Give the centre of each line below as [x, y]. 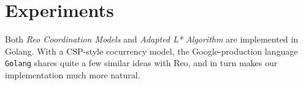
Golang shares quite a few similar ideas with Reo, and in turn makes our [141, 63]
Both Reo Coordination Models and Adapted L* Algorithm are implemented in [151, 39]
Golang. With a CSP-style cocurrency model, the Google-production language [151, 51]
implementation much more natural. [73, 74]
